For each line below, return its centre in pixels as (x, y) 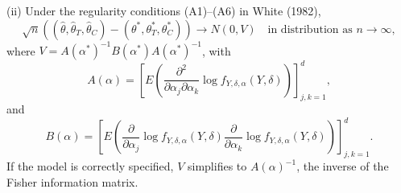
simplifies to (217, 166)
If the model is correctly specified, (90, 166)
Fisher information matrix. (72, 181)
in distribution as (310, 29)
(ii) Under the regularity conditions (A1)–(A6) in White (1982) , (164, 10)
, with (216, 50)
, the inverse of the (343, 166)
